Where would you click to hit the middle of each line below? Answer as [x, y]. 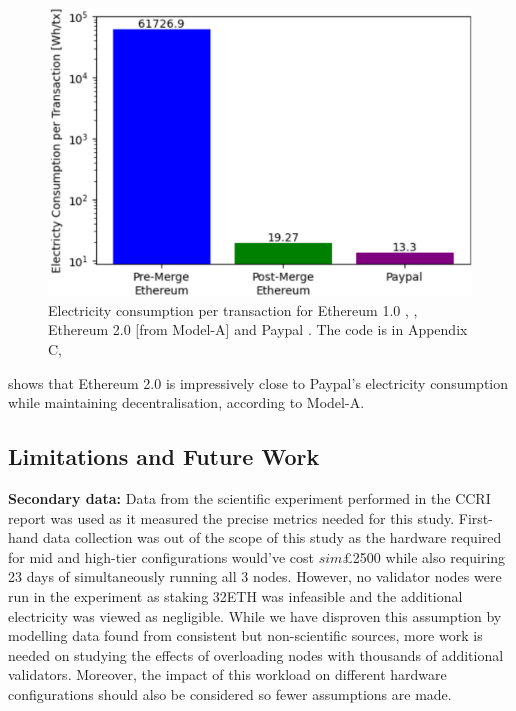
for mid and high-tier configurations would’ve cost [161, 556]
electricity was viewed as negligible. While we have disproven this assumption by [255, 615]
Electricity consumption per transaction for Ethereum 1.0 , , [233, 309]
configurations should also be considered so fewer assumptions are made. [230, 693]
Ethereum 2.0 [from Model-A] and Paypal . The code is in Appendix [258, 329]
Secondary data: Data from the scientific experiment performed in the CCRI [249, 497]
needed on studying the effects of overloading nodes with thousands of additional [256, 654]
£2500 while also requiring [424, 556]
